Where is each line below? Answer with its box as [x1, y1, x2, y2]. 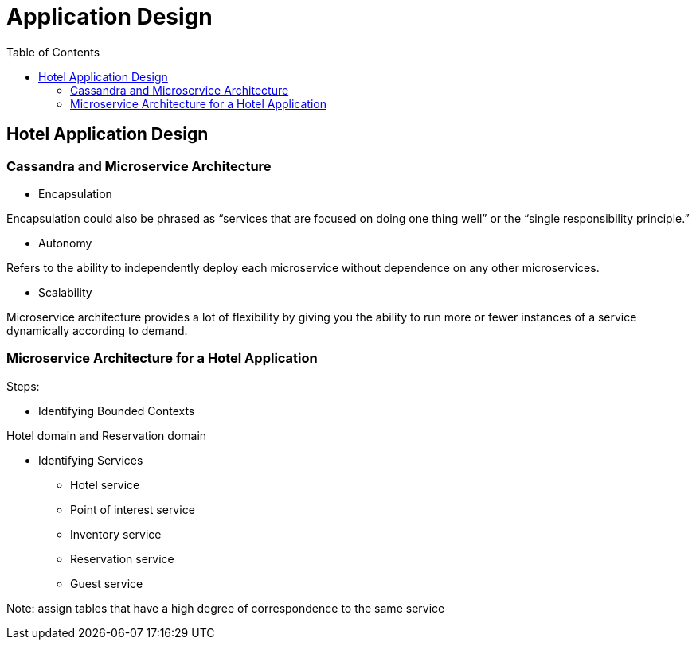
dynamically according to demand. [6, 323, 188, 337]
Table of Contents [6, 45, 100, 59]
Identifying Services [38, 453, 143, 467]
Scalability [38, 285, 92, 299]
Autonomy [38, 235, 92, 250]
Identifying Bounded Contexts [38, 403, 195, 418]
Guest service [70, 576, 143, 590]
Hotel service [70, 477, 140, 492]
